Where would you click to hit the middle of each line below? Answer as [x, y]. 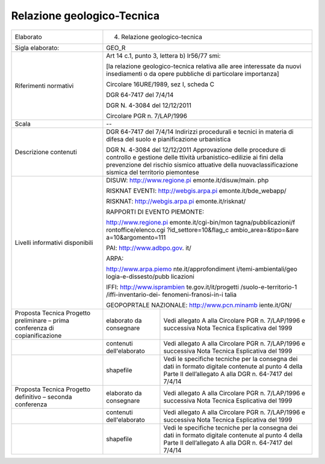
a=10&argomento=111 [136, 237]
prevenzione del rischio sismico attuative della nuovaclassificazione [202, 164]
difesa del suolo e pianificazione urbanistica [169, 139]
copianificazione [38, 335]
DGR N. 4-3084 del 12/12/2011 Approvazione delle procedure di [196, 149]
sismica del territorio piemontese [153, 172]
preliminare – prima [42, 320]
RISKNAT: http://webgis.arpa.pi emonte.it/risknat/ [176, 201]
